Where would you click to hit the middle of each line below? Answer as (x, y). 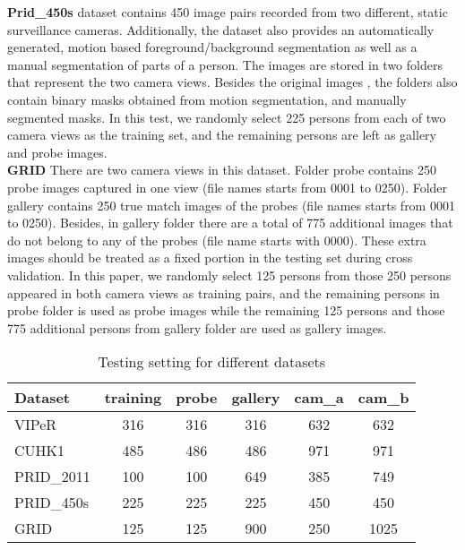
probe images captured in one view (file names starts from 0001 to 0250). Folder (228, 187)
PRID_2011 (52, 477)
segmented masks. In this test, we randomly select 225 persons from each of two (227, 117)
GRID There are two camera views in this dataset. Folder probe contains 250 (222, 170)
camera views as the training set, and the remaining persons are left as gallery (222, 135)
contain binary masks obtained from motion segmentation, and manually (207, 99)
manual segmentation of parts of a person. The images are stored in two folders (225, 64)
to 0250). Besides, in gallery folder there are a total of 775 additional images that (230, 223)
